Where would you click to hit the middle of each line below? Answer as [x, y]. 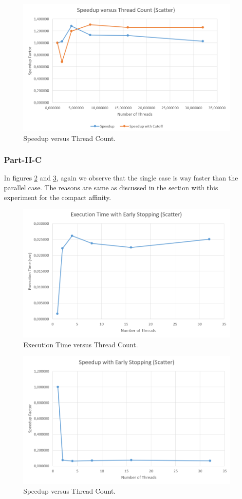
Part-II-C [23, 160]
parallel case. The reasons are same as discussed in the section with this [111, 187]
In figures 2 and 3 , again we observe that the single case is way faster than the [121, 178]
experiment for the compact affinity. [57, 197]
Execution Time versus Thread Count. [81, 344]
